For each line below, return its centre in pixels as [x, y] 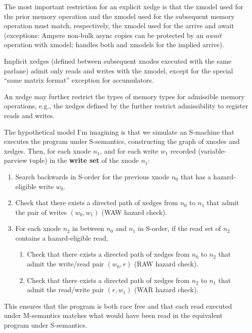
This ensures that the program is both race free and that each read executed [118, 306]
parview [16, 160]
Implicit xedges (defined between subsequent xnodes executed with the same [118, 61]
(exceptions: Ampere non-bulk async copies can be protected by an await [113, 35]
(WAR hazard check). [166, 289]
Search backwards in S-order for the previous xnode [92, 176]
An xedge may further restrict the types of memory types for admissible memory [124, 96]
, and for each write [129, 150]
